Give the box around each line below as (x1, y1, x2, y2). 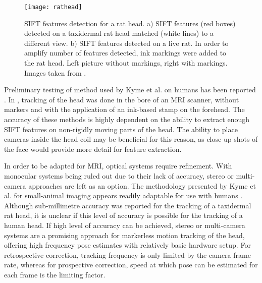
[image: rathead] (24, 4, 82, 11)
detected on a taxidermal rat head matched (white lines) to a (24, 28, 214, 38)
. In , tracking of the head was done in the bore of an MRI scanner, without (4, 94, 239, 104)
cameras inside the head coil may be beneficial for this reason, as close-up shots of (4, 134, 258, 144)
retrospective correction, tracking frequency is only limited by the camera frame (4, 249, 251, 260)
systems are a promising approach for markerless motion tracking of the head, (4, 230, 245, 240)
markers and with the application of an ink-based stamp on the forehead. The (4, 104, 245, 115)
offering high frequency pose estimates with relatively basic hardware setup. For (4, 240, 251, 250)
